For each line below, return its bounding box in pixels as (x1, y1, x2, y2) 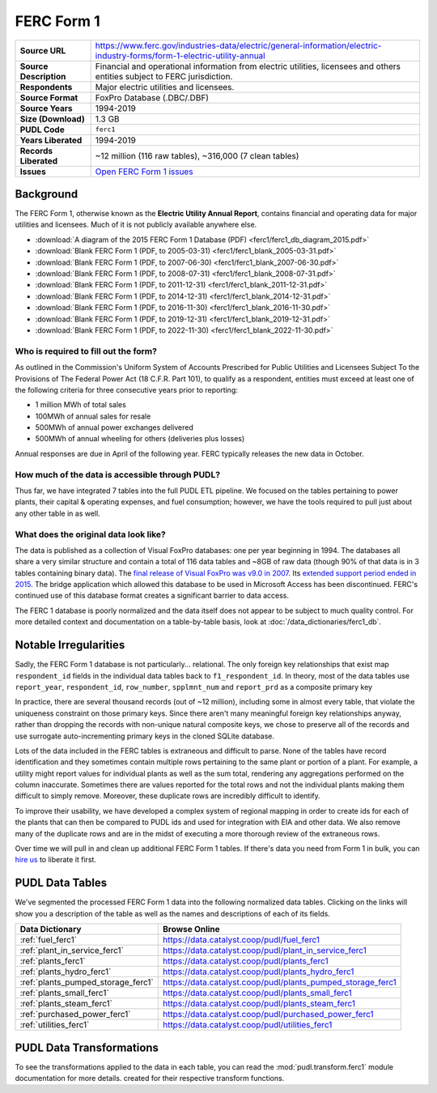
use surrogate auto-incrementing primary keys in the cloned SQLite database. (15, 731, 275, 741)
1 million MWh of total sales (35, 400, 127, 410)
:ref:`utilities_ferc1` (19, 1019, 90, 1031)
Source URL (19, 45, 66, 56)
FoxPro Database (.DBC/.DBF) (95, 91, 210, 103)
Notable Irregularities (15, 638, 125, 652)
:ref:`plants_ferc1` (19, 955, 86, 967)
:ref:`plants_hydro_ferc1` (19, 966, 112, 977)
